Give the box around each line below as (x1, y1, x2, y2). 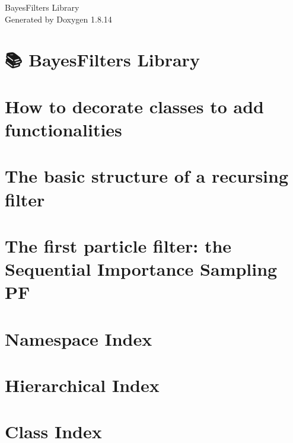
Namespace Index (5, 326, 152, 350)
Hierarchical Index (5, 373, 160, 397)
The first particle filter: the (5, 233, 232, 257)
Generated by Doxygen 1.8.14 (5, 12, 112, 25)
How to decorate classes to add (5, 94, 264, 118)
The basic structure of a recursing (5, 164, 289, 188)
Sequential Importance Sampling (5, 257, 278, 281)
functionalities (5, 117, 122, 141)
